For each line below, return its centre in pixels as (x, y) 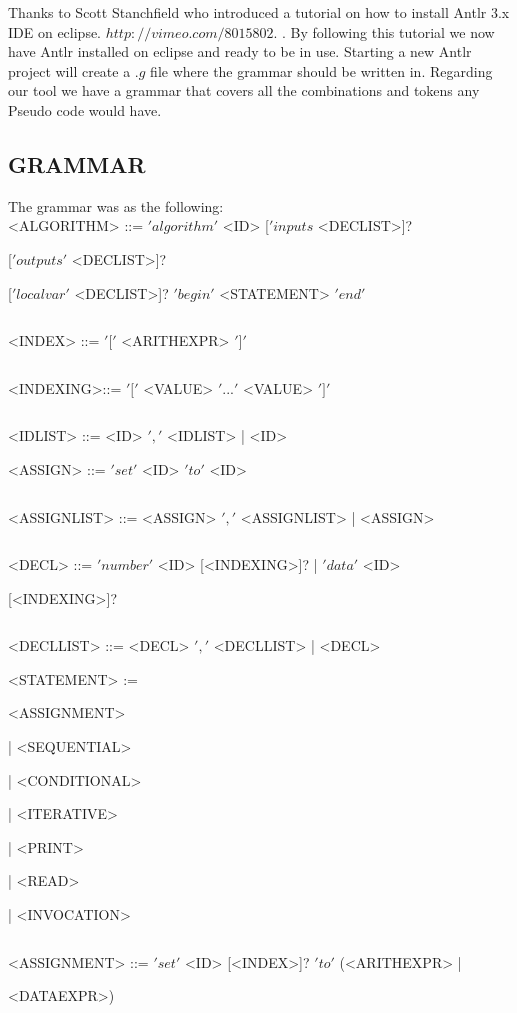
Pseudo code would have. (85, 109)
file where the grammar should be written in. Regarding (321, 70)
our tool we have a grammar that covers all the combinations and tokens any (244, 90)
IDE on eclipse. (55, 31)
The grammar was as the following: (116, 205)
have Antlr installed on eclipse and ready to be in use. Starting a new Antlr (240, 51)
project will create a (69, 70)
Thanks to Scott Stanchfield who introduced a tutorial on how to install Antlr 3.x (259, 12)
